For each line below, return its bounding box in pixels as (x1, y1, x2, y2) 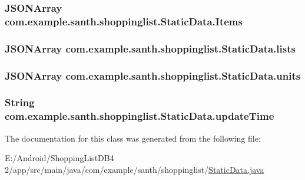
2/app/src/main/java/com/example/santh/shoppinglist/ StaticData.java (5, 163, 264, 175)
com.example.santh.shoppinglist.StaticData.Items (5, 14, 243, 28)
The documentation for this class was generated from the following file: (5, 132, 261, 144)
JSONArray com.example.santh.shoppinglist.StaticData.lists (5, 41, 296, 55)
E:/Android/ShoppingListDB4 (5, 152, 114, 164)
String (5, 95, 35, 110)
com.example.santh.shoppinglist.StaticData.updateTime (5, 109, 274, 123)
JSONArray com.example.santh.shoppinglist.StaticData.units (5, 68, 301, 83)
